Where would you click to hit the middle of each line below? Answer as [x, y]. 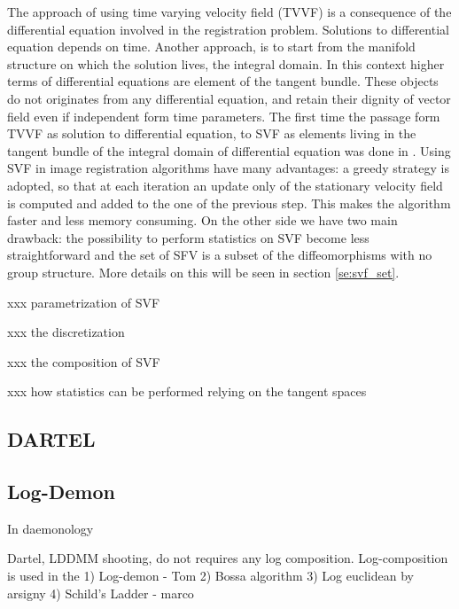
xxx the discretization [66, 332]
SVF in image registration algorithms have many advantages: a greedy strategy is [228, 168]
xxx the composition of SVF [84, 361]
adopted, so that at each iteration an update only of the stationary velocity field [225, 185]
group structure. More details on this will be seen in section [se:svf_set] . [203, 272]
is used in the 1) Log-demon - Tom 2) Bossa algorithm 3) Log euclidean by [210, 576]
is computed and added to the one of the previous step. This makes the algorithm [229, 203]
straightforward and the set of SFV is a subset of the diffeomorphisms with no [220, 255]
